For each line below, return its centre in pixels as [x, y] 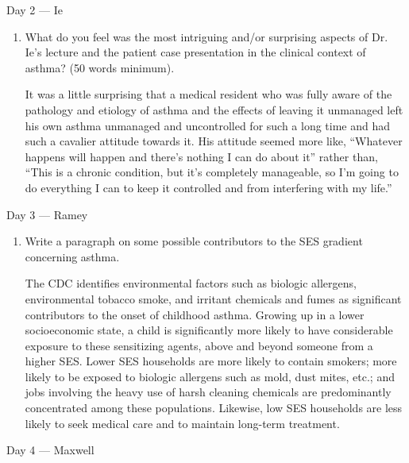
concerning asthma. [72, 256]
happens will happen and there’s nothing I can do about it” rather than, [201, 156]
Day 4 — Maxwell [50, 450]
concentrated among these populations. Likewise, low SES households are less [214, 408]
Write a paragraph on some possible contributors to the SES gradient [194, 241]
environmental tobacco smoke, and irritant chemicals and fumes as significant [213, 298]
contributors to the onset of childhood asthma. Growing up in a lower [195, 314]
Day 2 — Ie [35, 10]
